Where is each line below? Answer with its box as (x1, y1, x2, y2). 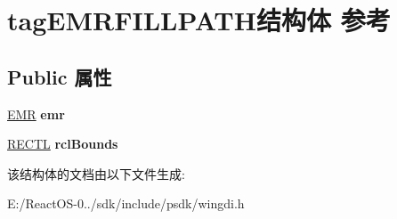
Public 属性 (7, 62, 112, 90)
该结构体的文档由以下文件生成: (7, 164, 185, 182)
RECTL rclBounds (7, 134, 118, 153)
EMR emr (7, 104, 65, 123)
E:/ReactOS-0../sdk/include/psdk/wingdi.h (7, 194, 245, 213)
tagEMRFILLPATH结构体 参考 (7, 2, 391, 38)
